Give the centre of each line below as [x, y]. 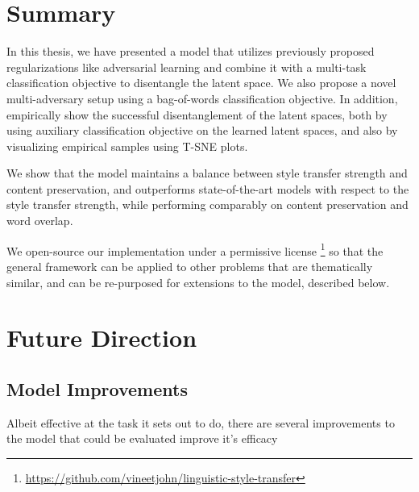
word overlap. [40, 221]
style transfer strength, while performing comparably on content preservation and [207, 204]
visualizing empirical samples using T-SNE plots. [127, 146]
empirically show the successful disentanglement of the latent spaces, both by [197, 114]
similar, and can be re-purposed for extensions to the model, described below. [198, 282]
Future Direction [102, 338]
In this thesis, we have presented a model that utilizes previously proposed [191, 51]
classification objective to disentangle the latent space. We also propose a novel [201, 83]
